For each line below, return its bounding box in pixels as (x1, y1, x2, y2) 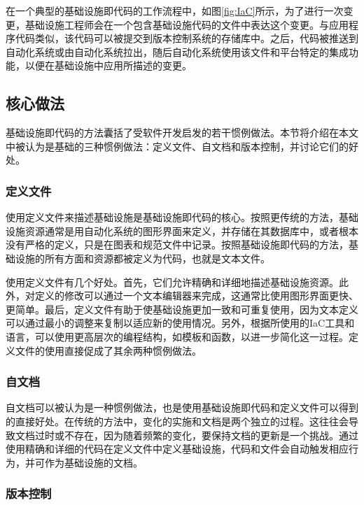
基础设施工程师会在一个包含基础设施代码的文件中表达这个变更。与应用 (24, 17, 349, 31)
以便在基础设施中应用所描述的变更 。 (24, 58, 192, 73)
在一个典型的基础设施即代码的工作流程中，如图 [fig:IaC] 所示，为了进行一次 (6, 3, 344, 17)
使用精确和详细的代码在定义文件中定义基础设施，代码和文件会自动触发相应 (6, 441, 349, 456)
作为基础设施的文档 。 (44, 455, 143, 469)
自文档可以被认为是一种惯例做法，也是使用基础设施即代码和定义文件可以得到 (6, 400, 358, 415)
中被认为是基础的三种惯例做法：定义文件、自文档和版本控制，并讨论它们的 (6, 138, 349, 153)
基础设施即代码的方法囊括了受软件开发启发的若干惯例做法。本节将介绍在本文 (6, 125, 358, 140)
